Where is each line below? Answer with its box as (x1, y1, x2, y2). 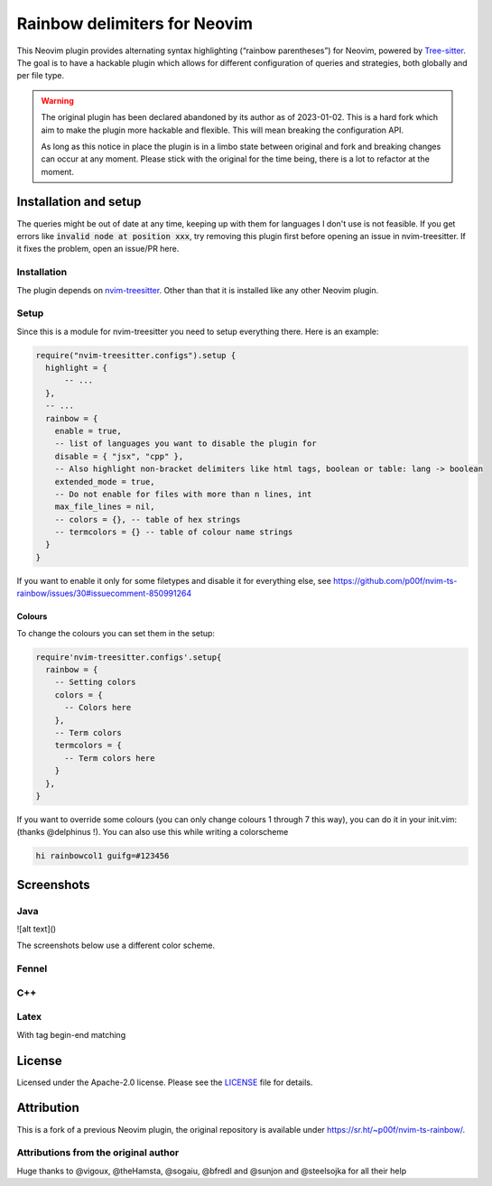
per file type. (16, 70, 65, 81)
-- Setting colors (54, 677, 136, 688)
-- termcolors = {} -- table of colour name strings (54, 527, 293, 537)
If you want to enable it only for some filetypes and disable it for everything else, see (16, 575, 331, 586)
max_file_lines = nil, (54, 502, 155, 512)
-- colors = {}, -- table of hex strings (54, 514, 241, 524)
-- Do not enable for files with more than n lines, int (54, 488, 312, 499)
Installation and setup (16, 194, 142, 209)
